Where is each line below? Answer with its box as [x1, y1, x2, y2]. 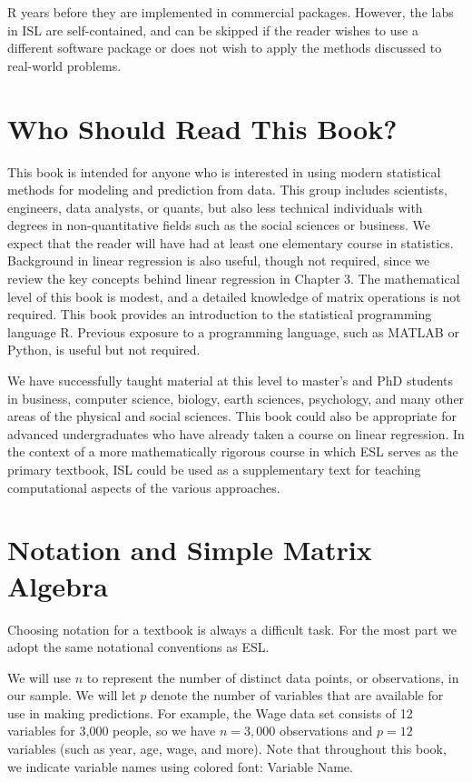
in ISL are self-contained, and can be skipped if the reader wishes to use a [7, 20, 418, 39]
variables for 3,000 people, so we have [7, 721, 216, 740]
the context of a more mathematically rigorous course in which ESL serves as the [7, 442, 458, 461]
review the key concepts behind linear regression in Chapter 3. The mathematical [7, 269, 460, 288]
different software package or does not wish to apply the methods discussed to [7, 38, 442, 57]
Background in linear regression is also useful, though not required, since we [7, 251, 430, 270]
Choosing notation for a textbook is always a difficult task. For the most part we [7, 619, 457, 638]
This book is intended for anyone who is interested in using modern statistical [7, 162, 441, 181]
